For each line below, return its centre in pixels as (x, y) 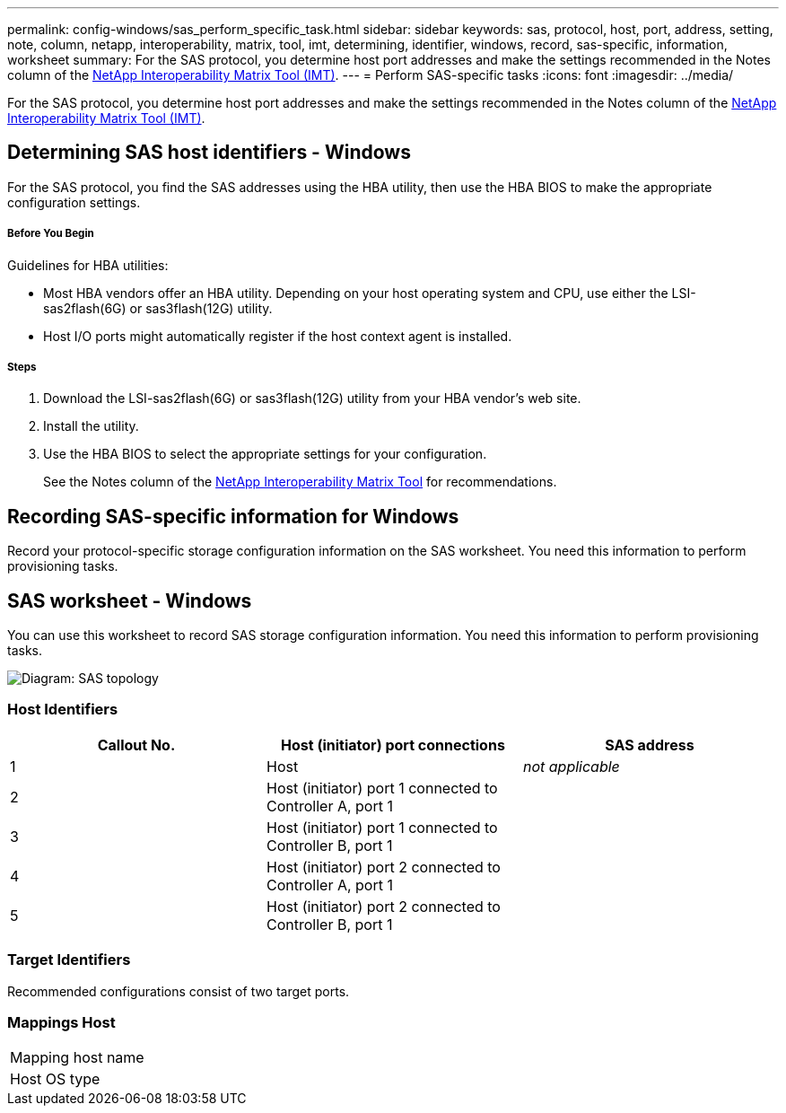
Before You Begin (51, 234)
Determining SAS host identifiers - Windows (209, 153)
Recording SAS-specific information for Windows (233, 516)
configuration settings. (74, 202)
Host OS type (55, 1079)
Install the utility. (91, 426)
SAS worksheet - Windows (130, 600)
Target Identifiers (69, 960)
